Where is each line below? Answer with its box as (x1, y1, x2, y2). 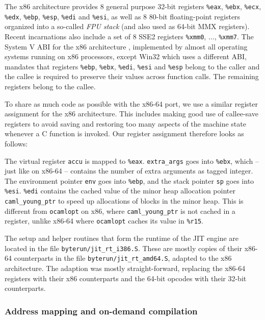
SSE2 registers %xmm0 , (139, 31, 206, 41)
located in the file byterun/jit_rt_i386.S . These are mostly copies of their (5, 242, 243, 253)
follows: (5, 138, 28, 149)
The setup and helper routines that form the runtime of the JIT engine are (5, 233, 239, 243)
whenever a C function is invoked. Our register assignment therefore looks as (5, 128, 244, 139)
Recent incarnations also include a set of (5, 31, 131, 41)
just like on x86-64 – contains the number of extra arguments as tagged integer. (5, 165, 253, 176)
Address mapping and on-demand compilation (5, 304, 198, 317)
